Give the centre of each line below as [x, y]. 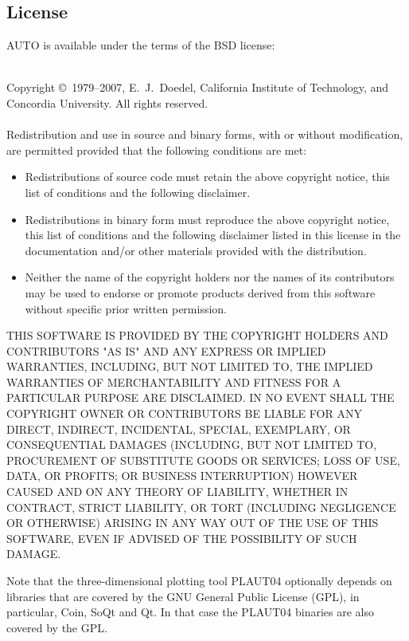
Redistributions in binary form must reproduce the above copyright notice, [207, 219]
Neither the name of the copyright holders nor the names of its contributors [210, 277]
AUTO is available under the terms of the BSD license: [141, 45]
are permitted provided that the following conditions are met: [157, 149]
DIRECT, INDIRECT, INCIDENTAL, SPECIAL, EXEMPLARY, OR [179, 429]
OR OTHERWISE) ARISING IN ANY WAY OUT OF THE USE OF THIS [193, 523]
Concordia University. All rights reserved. [107, 102]
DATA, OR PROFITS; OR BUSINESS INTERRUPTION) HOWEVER [182, 476]
